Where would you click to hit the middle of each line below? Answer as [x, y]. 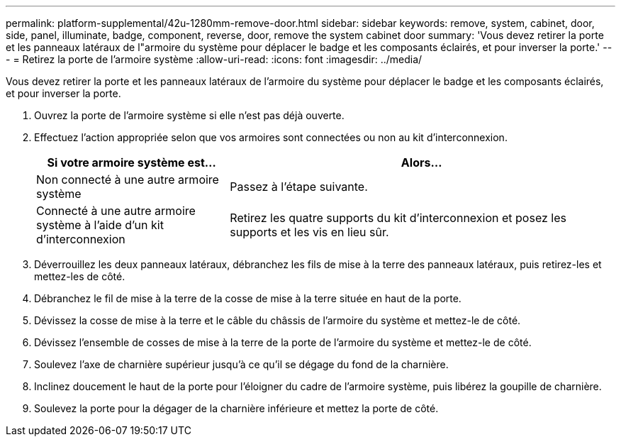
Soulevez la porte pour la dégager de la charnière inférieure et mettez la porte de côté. [236, 408]
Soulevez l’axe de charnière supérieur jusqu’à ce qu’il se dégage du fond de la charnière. [241, 364]
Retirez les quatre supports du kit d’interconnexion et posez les [398, 218]
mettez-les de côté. [80, 276]
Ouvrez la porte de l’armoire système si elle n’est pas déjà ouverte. [189, 115]
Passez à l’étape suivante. [299, 187]
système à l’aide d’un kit [100, 225]
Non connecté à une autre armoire [128, 179]
